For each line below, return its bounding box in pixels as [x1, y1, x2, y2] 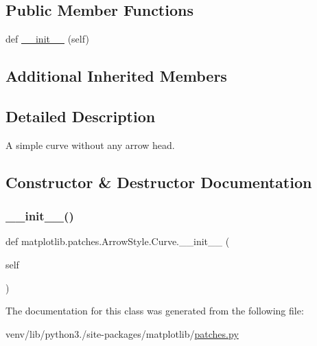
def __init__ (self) [5, 32, 89, 46]
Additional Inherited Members [5, 65, 227, 86]
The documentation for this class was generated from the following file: [5, 303, 304, 318]
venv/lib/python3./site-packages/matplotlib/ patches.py [5, 326, 239, 341]
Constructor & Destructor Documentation [5, 171, 312, 192]
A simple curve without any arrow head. [5, 137, 175, 152]
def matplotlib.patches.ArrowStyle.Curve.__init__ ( [5, 234, 230, 249]
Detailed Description [5, 105, 156, 126]
